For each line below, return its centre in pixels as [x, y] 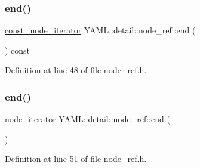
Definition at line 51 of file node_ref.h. [76, 159]
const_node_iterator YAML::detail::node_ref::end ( [100, 30]
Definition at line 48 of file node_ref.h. [76, 70]
